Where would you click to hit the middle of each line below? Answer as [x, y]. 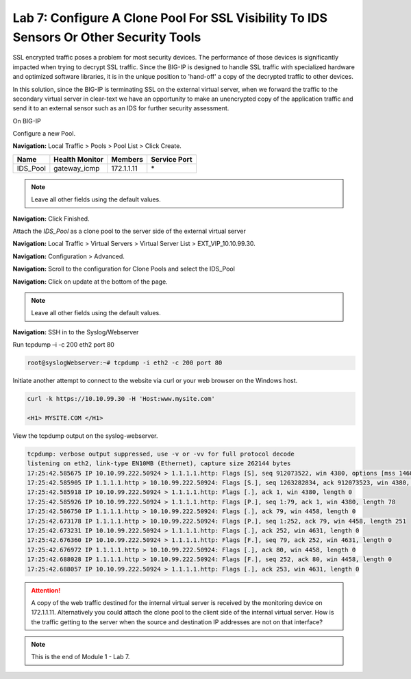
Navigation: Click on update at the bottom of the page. [90, 282]
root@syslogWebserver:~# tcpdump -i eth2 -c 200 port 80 [125, 363]
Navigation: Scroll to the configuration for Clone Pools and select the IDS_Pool [124, 269]
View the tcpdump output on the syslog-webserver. [85, 436]
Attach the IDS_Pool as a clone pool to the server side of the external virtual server [129, 231]
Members [127, 159]
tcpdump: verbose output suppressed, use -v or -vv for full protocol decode [161, 454]
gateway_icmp [77, 168]
